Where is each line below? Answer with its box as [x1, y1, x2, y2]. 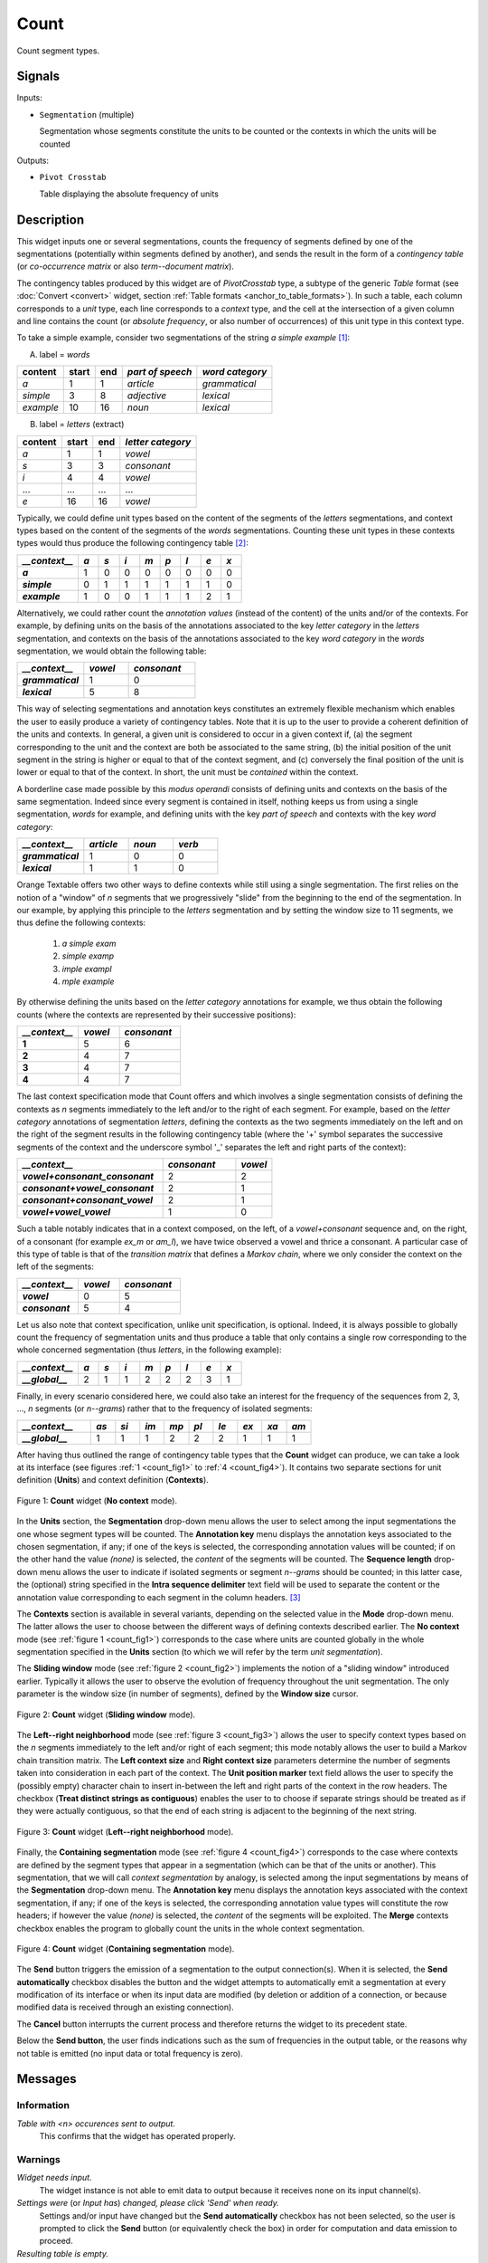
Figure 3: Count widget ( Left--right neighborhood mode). [16, 1826, 234, 1837]
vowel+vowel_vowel [22, 1206, 111, 1218]
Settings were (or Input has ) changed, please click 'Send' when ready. [16, 2198, 280, 2209]
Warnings [16, 2153, 61, 2165]
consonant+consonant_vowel [22, 1194, 154, 1207]
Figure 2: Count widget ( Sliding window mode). [16, 1709, 196, 1720]
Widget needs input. [16, 2172, 92, 2183]
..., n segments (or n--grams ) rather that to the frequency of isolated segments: [16, 1403, 313, 1414]
